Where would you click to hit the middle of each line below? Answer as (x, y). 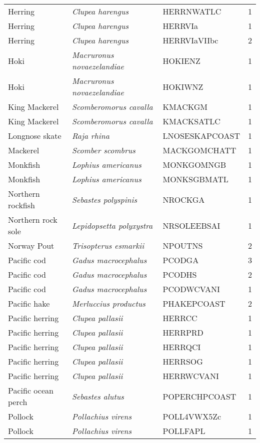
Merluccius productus (109, 303)
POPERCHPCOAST (199, 396)
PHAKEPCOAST (194, 303)
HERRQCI (182, 347)
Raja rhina (91, 136)
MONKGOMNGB (194, 165)
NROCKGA (184, 199)
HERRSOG (183, 361)
